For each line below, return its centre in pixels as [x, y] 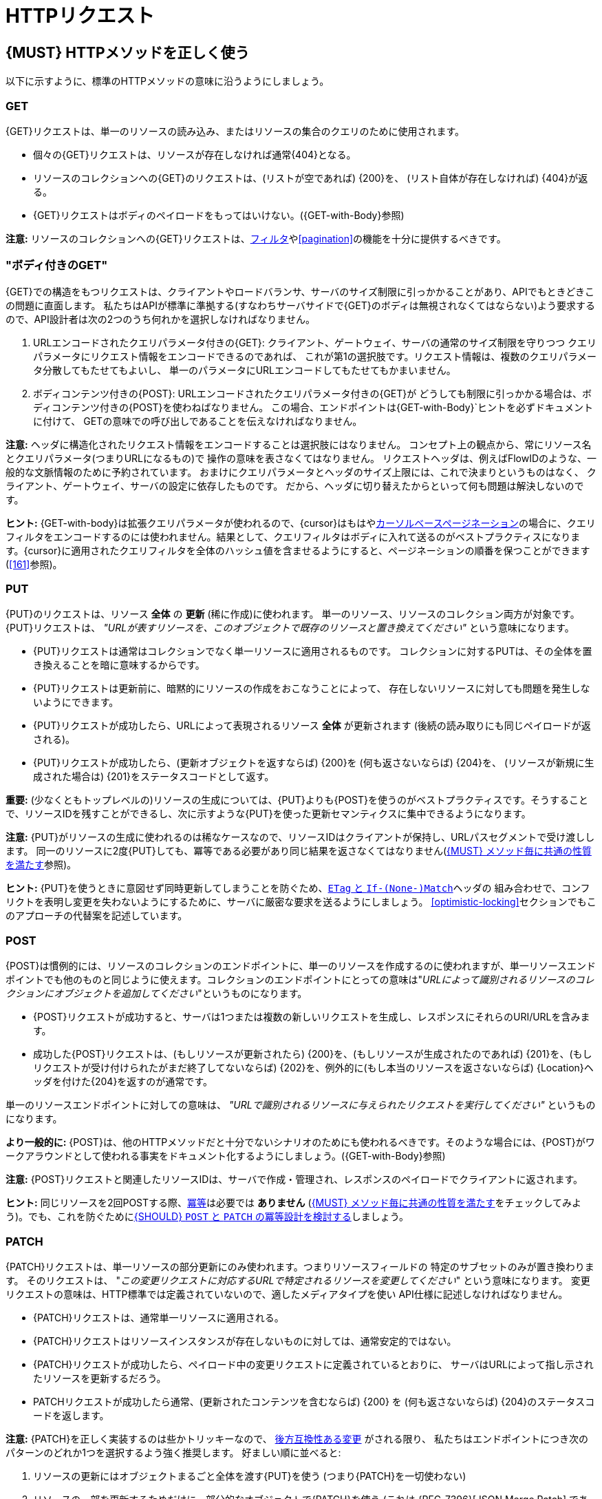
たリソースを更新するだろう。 [100, 1378]
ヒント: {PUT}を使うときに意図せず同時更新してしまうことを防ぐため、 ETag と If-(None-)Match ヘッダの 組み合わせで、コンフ [298, 888]
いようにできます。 [76, 702]
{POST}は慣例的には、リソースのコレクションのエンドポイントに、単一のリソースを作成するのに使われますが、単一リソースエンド [301, 966]
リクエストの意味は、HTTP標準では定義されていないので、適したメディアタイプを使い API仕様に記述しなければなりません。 [287, 1294]
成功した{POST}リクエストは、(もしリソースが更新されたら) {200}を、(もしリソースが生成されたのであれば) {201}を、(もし [313, 1054]
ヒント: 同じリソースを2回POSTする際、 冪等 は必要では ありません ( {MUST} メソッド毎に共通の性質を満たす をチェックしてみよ [294, 1203]
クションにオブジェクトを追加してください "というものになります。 [157, 994]
